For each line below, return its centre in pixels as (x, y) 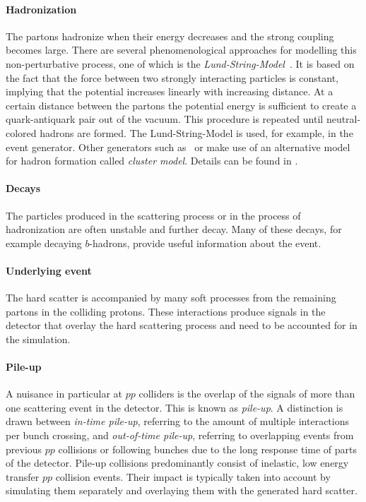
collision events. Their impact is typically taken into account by (193, 476)
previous (24, 449)
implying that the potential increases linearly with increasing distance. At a (170, 91)
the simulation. (38, 339)
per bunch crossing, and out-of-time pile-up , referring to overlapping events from (180, 435)
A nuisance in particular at (64, 394)
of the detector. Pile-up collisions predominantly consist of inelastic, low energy (177, 463)
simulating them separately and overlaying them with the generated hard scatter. (182, 490)
